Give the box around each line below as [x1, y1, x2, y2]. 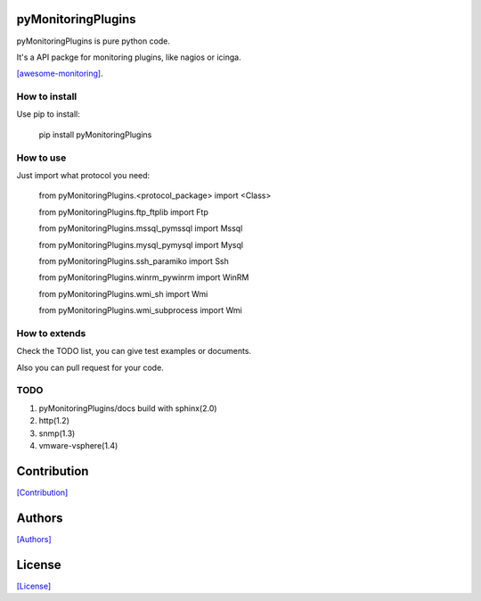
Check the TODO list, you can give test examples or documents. [16, 346, 252, 357]
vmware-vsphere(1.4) [38, 440, 118, 450]
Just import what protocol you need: [16, 169, 151, 180]
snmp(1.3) [38, 428, 76, 439]
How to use [16, 152, 67, 164]
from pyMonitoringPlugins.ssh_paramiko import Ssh [38, 255, 229, 267]
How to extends [16, 326, 86, 339]
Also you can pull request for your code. [16, 362, 164, 373]
